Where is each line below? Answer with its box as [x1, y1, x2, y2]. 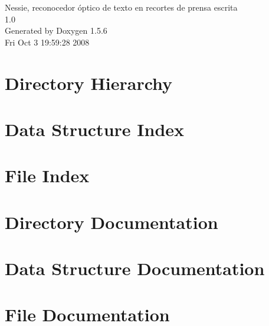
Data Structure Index [5, 117, 185, 141]
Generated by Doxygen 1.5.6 [5, 24, 107, 37]
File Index [5, 163, 90, 188]
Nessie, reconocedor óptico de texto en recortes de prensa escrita [5, 1, 238, 13]
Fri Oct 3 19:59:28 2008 [5, 35, 90, 48]
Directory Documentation [5, 209, 218, 234]
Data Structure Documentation [5, 256, 265, 280]
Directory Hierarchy [5, 70, 173, 95]
